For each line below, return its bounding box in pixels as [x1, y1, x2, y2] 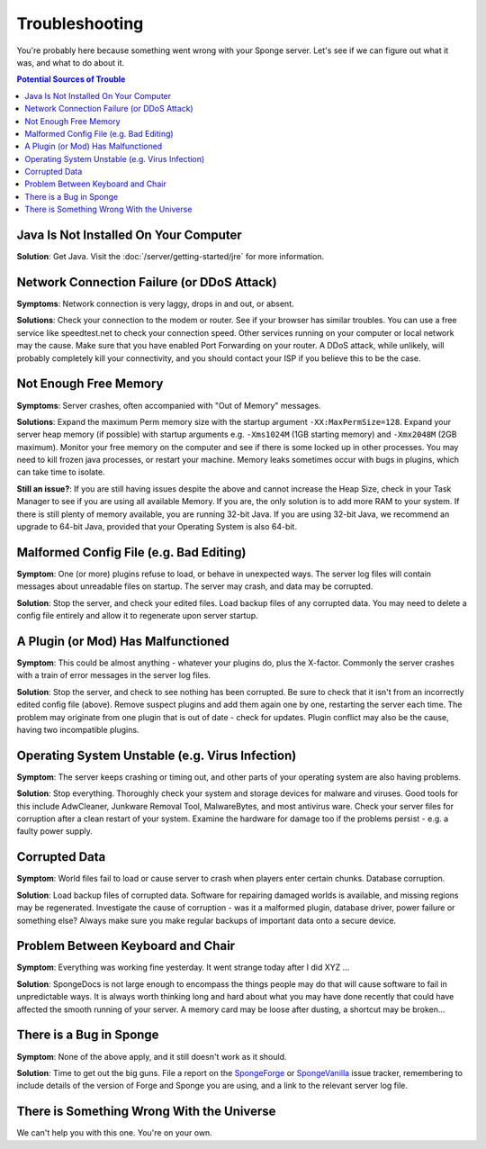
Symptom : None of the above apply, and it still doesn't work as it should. [16, 1051, 287, 1062]
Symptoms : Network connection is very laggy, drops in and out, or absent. [16, 298, 294, 310]
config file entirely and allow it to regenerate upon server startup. [16, 611, 258, 621]
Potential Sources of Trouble [16, 74, 126, 85]
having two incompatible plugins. [16, 724, 139, 735]
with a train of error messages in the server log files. [16, 670, 211, 681]
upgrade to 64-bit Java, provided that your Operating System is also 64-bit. [16, 521, 297, 532]
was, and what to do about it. [16, 57, 125, 68]
